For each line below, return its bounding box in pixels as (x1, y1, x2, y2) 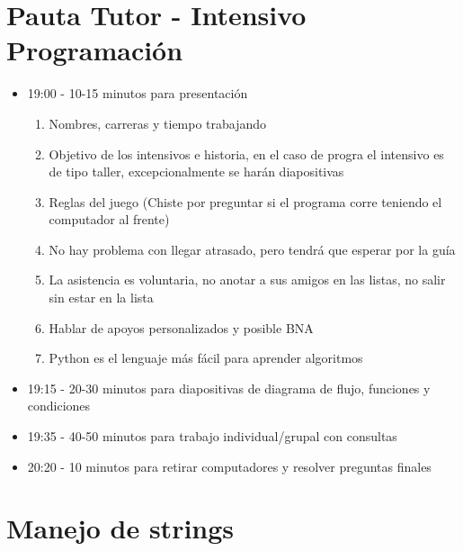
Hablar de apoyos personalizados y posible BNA (49, 318, 314, 337)
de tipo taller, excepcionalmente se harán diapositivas (49, 162, 344, 181)
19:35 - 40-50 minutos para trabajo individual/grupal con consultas (27, 427, 397, 446)
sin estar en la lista (49, 288, 154, 307)
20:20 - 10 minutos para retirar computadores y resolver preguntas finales (27, 456, 432, 475)
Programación (6, 32, 183, 68)
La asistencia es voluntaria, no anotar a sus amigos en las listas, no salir (49, 270, 446, 289)
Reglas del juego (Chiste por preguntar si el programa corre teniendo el (49, 192, 442, 211)
